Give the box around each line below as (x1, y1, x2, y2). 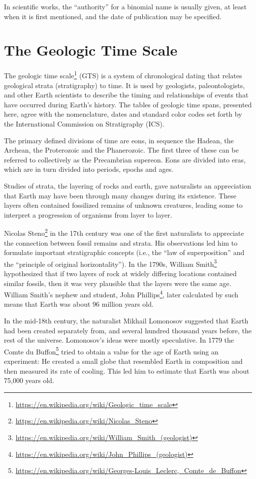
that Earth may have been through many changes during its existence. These (4, 190, 236, 200)
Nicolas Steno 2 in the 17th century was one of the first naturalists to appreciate (4, 226, 244, 238)
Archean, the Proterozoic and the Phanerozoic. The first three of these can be (4, 145, 239, 155)
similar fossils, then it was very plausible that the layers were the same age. (4, 278, 231, 288)
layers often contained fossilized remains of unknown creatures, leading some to (4, 200, 243, 210)
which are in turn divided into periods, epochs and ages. (4, 164, 174, 174)
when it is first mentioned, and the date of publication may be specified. (4, 11, 222, 21)
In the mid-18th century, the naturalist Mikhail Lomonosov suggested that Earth (4, 316, 249, 325)
